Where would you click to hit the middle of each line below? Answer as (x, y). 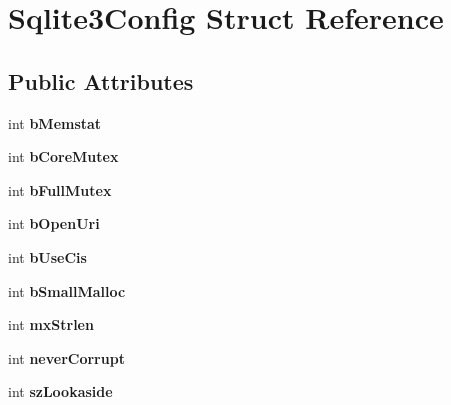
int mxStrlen (51, 324)
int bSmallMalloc (67, 290)
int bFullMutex (60, 189)
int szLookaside (60, 391)
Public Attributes (101, 80)
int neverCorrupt (66, 357)
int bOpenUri (54, 223)
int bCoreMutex (63, 156)
